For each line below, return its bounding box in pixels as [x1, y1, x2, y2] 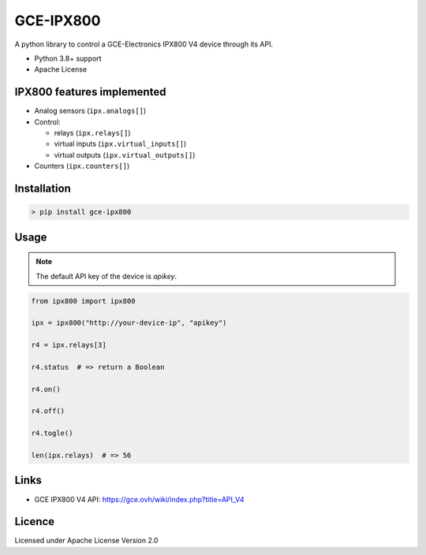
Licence [14, 515, 55, 528]
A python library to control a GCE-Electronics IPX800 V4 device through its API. [14, 39, 274, 49]
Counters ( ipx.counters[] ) [34, 162, 130, 171]
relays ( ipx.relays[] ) [54, 129, 131, 138]
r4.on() [31, 385, 61, 393]
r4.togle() [31, 429, 73, 438]
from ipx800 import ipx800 [31, 296, 136, 305]
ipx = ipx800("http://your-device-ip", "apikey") [31, 318, 227, 327]
